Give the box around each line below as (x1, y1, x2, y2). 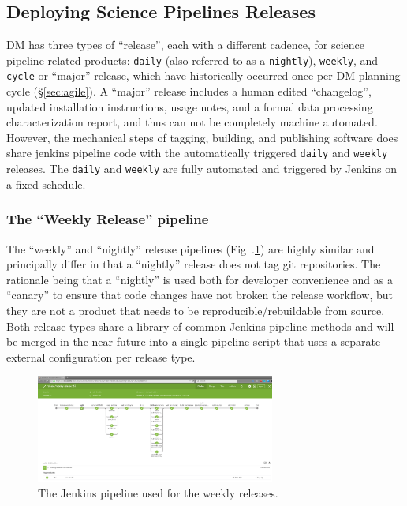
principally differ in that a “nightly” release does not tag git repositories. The (6, 256, 381, 272)
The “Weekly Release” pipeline (6, 209, 209, 229)
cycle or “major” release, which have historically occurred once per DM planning (6, 67, 401, 84)
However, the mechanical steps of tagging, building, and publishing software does (6, 129, 398, 145)
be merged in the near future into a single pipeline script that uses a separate (6, 333, 381, 350)
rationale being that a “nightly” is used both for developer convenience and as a (6, 271, 393, 287)
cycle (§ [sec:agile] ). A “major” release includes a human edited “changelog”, (6, 83, 372, 99)
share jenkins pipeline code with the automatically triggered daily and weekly (6, 144, 388, 161)
